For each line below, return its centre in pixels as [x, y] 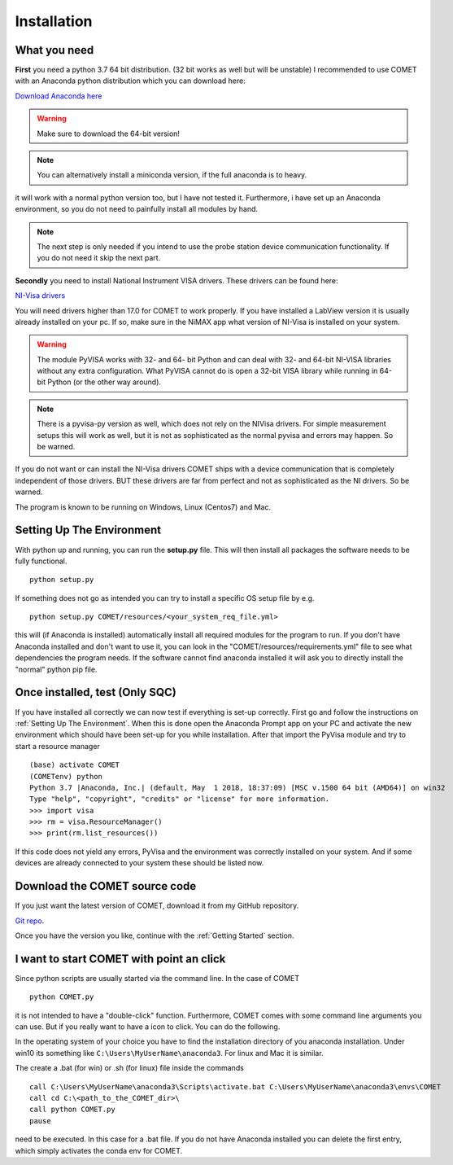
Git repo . [30, 921]
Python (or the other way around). [105, 382]
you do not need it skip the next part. [99, 258]
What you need [54, 50]
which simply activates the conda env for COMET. [99, 1150]
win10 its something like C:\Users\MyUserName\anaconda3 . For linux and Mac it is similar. [170, 1053]
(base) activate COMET [75, 765]
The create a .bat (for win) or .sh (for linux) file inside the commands [129, 1068]
